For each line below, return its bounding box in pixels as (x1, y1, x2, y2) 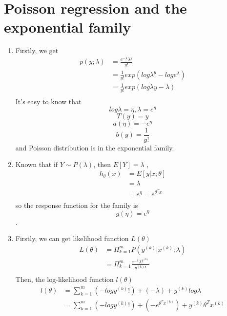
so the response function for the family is (15, 200, 138, 210)
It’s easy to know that (15, 96, 82, 107)
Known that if (15, 159, 58, 169)
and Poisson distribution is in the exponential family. (15, 143, 174, 153)
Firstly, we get (15, 45, 59, 56)
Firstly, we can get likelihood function (15, 233, 129, 243)
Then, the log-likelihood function (15, 274, 114, 284)
